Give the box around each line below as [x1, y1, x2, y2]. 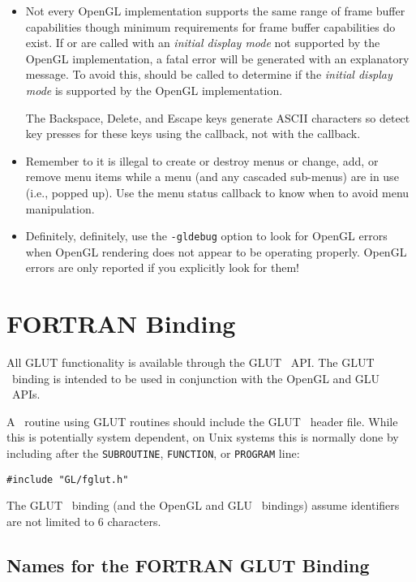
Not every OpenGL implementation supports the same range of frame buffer [25, 2, 405, 19]
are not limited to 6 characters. [6, 512, 161, 529]
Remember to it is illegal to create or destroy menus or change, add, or [25, 152, 379, 169]
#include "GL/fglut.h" [6, 473, 129, 485]
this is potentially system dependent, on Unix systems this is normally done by [6, 429, 399, 446]
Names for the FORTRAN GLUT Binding [6, 552, 370, 577]
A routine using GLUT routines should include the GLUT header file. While [6, 412, 398, 429]
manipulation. [25, 200, 95, 217]
